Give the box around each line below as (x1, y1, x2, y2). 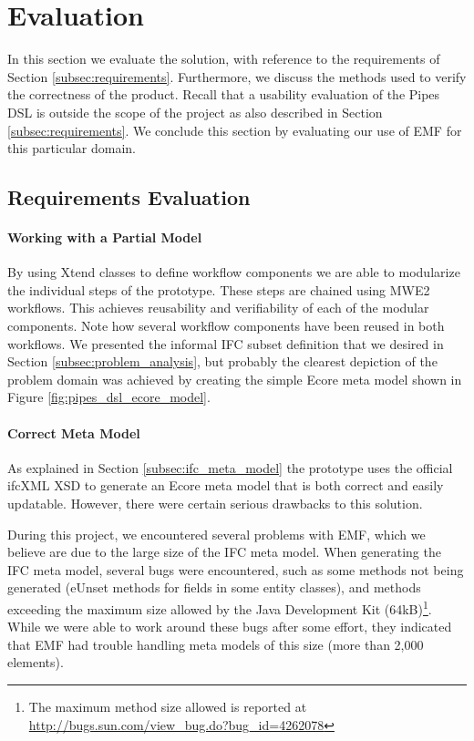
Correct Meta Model (7, 423, 140, 442)
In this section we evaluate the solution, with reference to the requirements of (7, 49, 440, 68)
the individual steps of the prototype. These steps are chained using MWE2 (7, 280, 430, 299)
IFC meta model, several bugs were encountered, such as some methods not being (7, 560, 464, 579)
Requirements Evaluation (7, 183, 251, 211)
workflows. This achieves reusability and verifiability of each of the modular (7, 298, 429, 317)
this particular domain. (7, 139, 136, 158)
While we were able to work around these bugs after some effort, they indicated (7, 617, 452, 636)
